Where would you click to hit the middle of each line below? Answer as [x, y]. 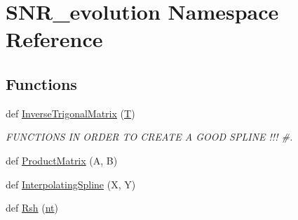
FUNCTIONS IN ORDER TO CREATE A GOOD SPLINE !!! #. [149, 137]
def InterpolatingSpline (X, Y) [71, 184]
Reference [54, 39]
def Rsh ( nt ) [32, 208]
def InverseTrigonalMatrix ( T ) [70, 113]
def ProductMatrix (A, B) [62, 160]
